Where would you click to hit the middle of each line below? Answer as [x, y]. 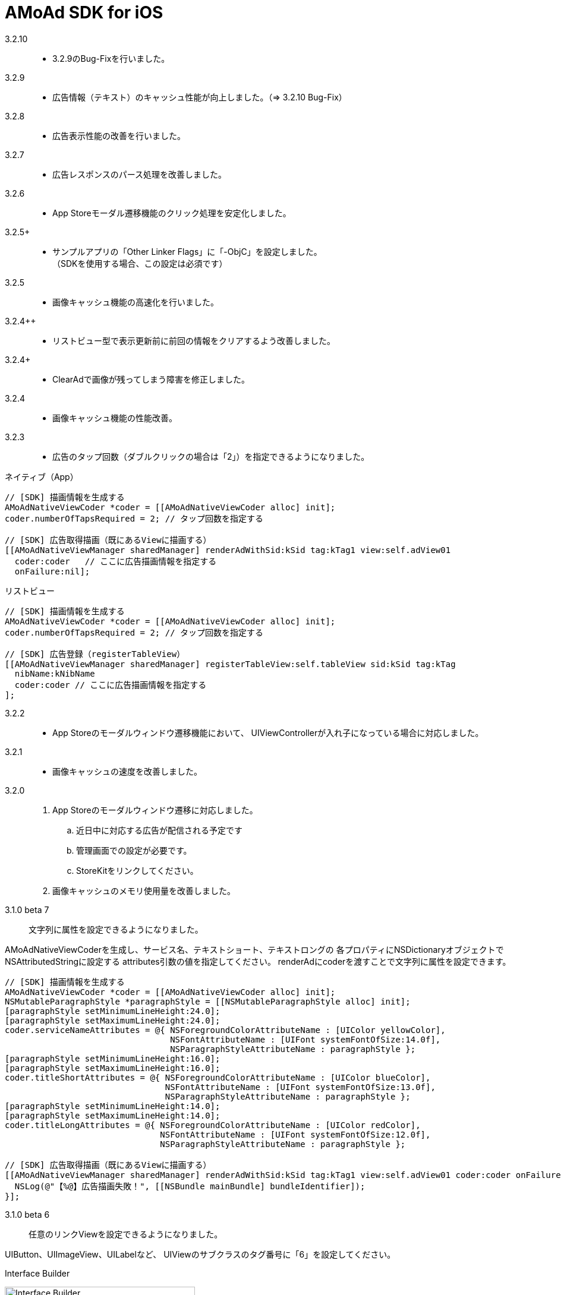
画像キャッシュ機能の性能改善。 [115, 418]
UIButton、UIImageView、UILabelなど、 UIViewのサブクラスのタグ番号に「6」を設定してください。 [200, 1254]
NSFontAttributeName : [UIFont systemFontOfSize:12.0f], [295, 1134]
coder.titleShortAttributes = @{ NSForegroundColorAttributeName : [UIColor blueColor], [218, 1077]
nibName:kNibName [55, 673]
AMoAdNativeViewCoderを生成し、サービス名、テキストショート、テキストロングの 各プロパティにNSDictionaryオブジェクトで [254, 949]
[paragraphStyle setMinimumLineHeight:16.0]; [113, 1058]
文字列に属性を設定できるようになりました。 [116, 929]
